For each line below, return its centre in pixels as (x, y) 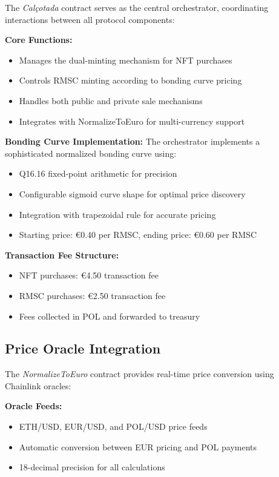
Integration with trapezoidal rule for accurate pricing (117, 214)
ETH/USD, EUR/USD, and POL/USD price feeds (113, 426)
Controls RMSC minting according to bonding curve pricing (130, 80)
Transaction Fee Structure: (62, 255)
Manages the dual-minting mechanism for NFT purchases (126, 60)
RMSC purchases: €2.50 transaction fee (92, 295)
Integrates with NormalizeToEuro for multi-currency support (132, 121)
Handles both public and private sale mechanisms (111, 100)
